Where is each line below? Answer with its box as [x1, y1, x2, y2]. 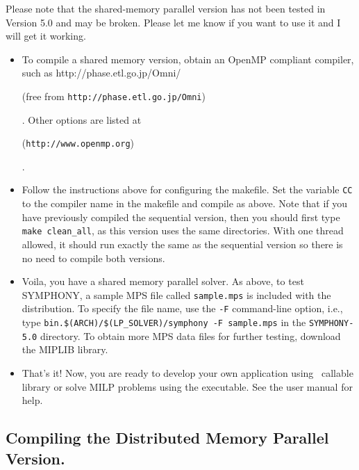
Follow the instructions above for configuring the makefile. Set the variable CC [22, 182, 353, 197]
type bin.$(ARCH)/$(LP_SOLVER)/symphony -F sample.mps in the [22, 315, 306, 330]
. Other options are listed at [22, 112, 142, 127]
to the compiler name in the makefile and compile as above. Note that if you [22, 196, 348, 211]
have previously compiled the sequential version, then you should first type [22, 209, 340, 224]
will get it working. [6, 29, 86, 43]
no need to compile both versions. [22, 250, 165, 265]
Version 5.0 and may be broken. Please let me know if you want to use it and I [6, 15, 341, 29]
